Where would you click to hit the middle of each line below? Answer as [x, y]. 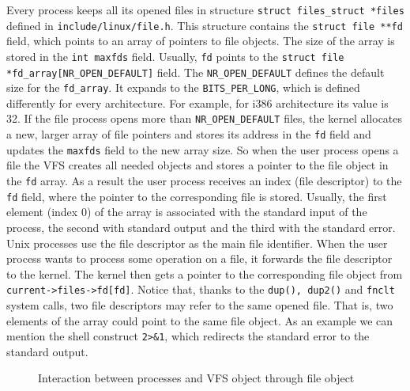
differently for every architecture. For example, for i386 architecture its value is [197, 102]
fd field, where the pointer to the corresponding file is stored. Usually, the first [197, 196]
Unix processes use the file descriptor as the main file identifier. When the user [197, 243]
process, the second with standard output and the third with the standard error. [201, 227]
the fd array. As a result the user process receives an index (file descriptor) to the [204, 181]
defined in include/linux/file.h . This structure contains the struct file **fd [205, 25]
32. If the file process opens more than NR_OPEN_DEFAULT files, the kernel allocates [205, 118]
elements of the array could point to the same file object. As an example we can [200, 320]
